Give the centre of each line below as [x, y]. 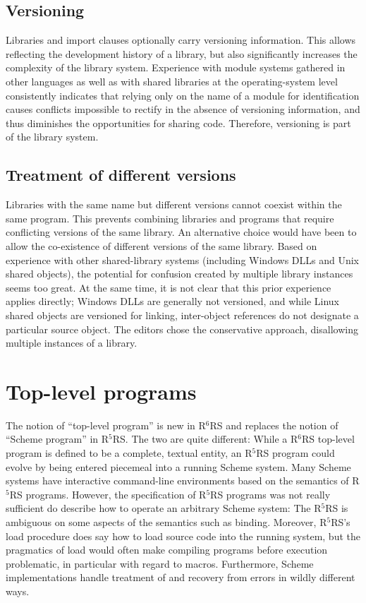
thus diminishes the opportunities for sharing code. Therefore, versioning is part [178, 123]
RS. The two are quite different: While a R [205, 439]
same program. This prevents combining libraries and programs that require [170, 218]
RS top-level [328, 439]
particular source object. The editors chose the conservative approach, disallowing [182, 329]
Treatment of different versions [121, 175]
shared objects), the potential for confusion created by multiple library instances [179, 274]
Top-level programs [101, 391]
